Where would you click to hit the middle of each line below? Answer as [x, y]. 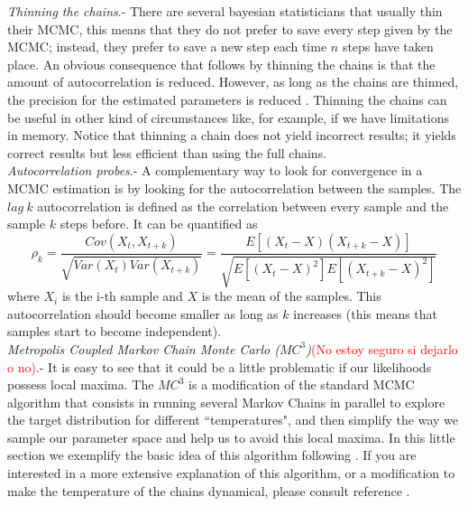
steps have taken [388, 47]
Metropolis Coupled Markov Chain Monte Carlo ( [143, 348]
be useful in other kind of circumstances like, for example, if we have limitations [229, 117]
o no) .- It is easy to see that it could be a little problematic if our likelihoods [220, 366]
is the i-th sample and [122, 296]
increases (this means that [366, 313]
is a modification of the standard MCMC [302, 384]
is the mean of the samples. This [291, 296]
